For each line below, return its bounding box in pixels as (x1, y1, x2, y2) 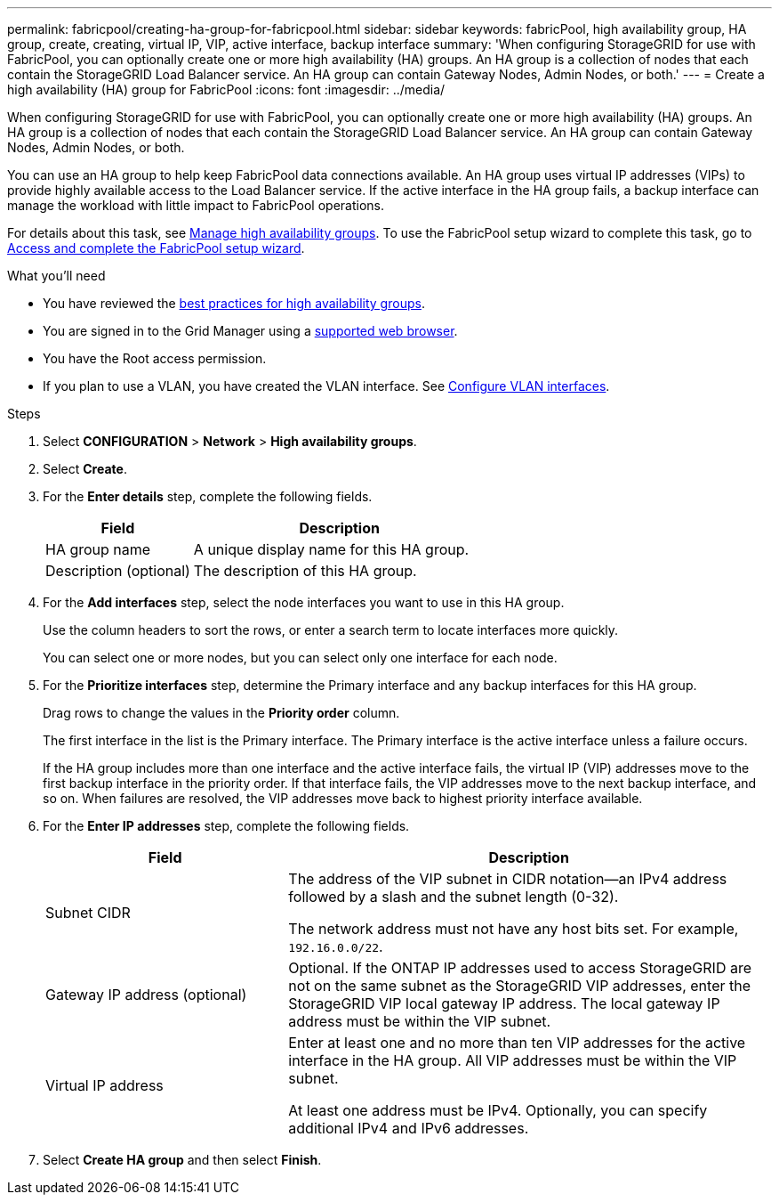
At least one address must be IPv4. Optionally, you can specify (288, 1101, 708, 1119)
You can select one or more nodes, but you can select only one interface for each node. (43, 650, 558, 665)
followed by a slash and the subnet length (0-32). (288, 888, 619, 906)
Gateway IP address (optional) (45, 986, 247, 1003)
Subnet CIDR (45, 904, 131, 922)
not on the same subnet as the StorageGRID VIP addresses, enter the (288, 977, 751, 995)
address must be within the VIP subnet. (288, 1012, 551, 1030)
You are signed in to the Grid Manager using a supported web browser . (43, 323, 458, 338)
